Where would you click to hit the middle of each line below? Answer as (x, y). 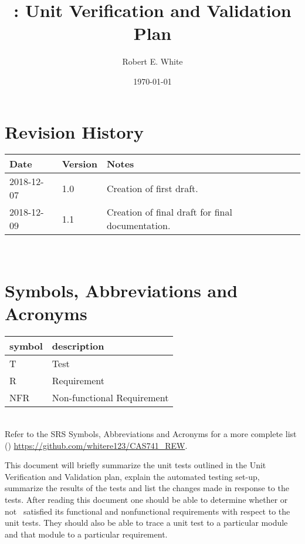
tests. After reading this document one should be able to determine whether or (146, 499)
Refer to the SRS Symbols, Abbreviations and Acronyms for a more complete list (151, 433)
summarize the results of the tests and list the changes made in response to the (147, 488)
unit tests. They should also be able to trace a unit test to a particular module (146, 523)
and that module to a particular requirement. (86, 534)
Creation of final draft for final (169, 212)
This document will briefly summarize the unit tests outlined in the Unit (135, 465)
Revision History (74, 131)
